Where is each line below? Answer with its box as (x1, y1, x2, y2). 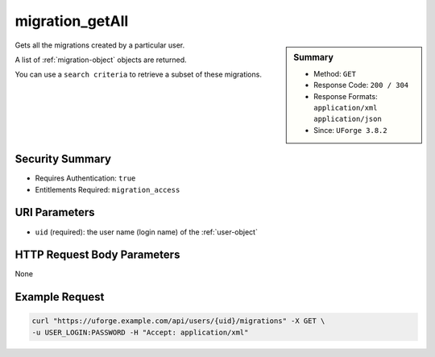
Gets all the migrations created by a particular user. (14, 40, 185, 50)
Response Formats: (313, 91, 378, 101)
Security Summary (14, 152, 112, 166)
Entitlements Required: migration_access (35, 185, 180, 194)
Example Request (14, 290, 105, 304)
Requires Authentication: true (35, 173, 136, 183)
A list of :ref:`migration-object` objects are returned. (14, 55, 187, 64)
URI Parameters (14, 205, 96, 219)
